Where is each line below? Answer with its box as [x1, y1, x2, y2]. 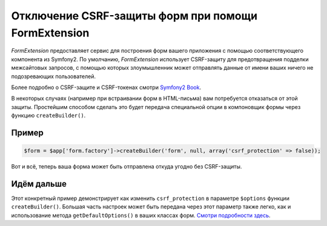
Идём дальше [11, 179, 67, 189]
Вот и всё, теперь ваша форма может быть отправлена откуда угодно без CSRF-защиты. [11, 163, 242, 170]
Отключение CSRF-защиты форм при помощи [11, 9, 257, 22]
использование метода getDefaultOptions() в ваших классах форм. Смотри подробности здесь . [11, 211, 271, 219]
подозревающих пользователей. [11, 73, 96, 80]
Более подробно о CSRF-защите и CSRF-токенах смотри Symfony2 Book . [11, 84, 202, 91]
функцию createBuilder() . [11, 112, 86, 119]
